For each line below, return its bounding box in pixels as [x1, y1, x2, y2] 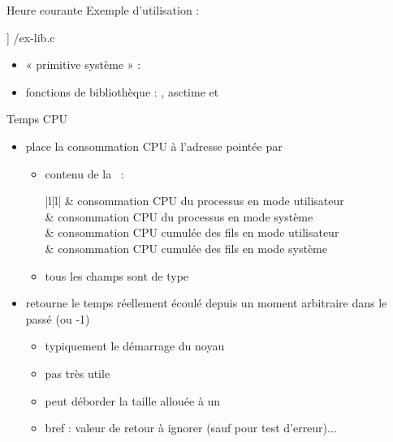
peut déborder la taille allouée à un [45, 392, 221, 409]
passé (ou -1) [25, 310, 90, 327]
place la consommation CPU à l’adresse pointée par [25, 137, 283, 154]
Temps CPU [6, 110, 67, 127]
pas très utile [45, 364, 110, 381]
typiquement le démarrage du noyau [45, 337, 225, 354]
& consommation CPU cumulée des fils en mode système [45, 239, 327, 256]
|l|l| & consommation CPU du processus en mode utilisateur [45, 192, 344, 209]
